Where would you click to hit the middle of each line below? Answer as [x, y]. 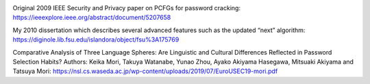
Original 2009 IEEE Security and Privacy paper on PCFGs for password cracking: [127, 8]
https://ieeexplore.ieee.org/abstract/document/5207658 [92, 18]
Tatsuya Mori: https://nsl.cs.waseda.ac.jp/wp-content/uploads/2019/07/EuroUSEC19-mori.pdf [145, 71]
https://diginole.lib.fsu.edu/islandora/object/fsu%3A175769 [96, 40]
